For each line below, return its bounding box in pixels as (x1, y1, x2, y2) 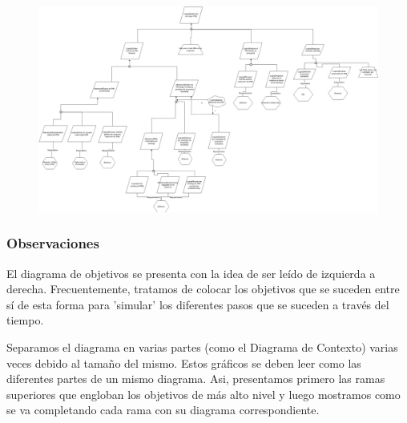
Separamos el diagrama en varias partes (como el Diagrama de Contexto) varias (6, 338, 398, 355)
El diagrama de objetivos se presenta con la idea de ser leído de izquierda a (6, 264, 376, 281)
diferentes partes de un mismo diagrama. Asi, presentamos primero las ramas (6, 370, 385, 387)
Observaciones (6, 233, 99, 253)
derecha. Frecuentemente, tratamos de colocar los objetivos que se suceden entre (6, 280, 400, 297)
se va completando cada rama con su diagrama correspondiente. (6, 401, 320, 418)
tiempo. (6, 312, 44, 328)
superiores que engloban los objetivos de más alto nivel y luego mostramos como (6, 385, 401, 402)
